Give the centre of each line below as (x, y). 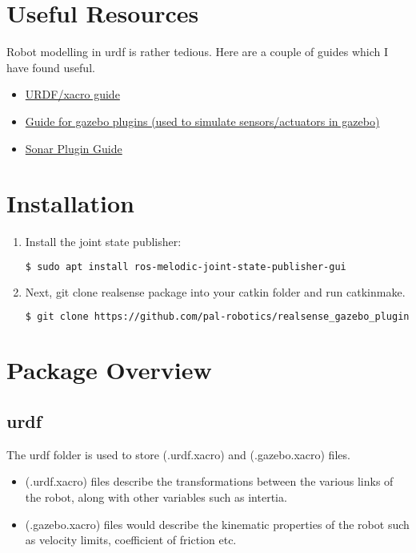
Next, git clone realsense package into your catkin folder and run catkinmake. (215, 291)
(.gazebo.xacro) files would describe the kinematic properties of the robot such (217, 524)
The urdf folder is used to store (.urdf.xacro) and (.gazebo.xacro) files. (178, 454)
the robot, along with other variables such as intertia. (156, 496)
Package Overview (109, 370)
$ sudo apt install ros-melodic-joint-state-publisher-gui (186, 266)
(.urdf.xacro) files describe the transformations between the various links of (209, 481)
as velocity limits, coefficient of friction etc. (131, 540)
